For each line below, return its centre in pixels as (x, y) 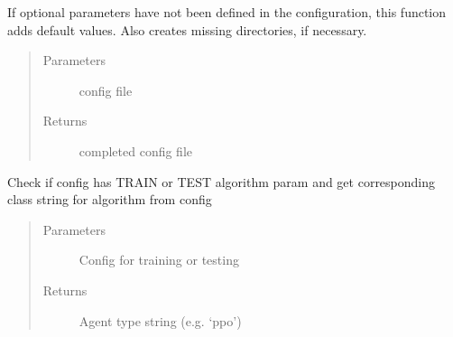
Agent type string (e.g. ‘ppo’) (160, 320)
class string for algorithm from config (110, 199)
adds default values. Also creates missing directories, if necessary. (187, 29)
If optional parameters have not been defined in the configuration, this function (227, 12)
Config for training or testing (159, 260)
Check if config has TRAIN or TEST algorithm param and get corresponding (222, 181)
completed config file (136, 150)
